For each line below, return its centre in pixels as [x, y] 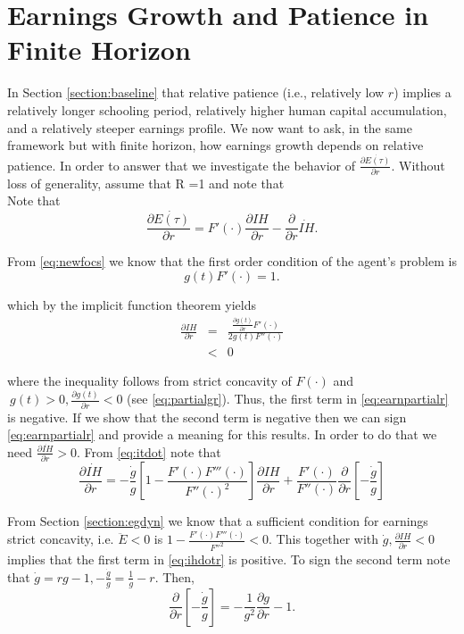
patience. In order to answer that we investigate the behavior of [181, 165]
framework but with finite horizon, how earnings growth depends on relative [215, 145]
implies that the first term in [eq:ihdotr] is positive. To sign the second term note [229, 559]
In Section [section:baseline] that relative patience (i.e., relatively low [196, 92]
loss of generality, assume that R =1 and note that [146, 183]
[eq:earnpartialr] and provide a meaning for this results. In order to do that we [222, 434]
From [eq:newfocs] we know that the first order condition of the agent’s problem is [232, 261]
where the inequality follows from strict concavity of [149, 381]
